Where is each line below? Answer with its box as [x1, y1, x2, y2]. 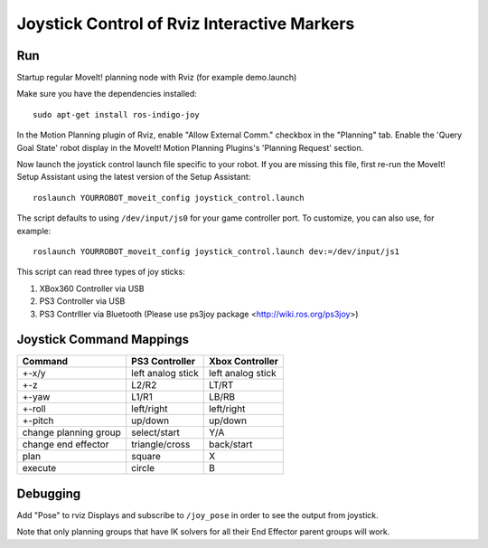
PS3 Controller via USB [39, 296, 126, 307]
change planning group [22, 426, 122, 439]
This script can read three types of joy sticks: [16, 267, 185, 278]
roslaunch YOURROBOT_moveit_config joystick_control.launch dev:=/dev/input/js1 [33, 246, 400, 257]
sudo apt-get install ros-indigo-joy [33, 109, 201, 119]
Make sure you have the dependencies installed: [16, 89, 198, 99]
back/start [208, 439, 253, 451]
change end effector [22, 439, 109, 451]
